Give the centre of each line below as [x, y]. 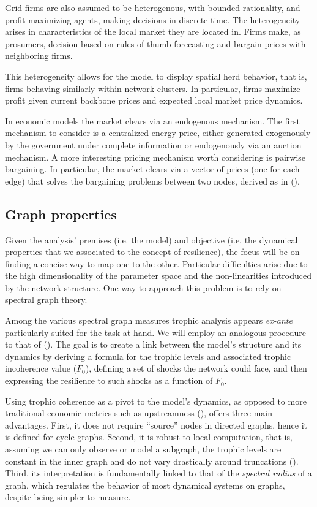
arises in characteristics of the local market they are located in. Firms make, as [153, 32]
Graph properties [61, 214]
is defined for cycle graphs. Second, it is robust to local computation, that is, [149, 437]
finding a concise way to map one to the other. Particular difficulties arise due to [156, 263]
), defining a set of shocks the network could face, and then [196, 368]
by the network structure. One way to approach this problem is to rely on [143, 287]
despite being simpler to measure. [68, 497]
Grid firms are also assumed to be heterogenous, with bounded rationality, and [153, 7]
